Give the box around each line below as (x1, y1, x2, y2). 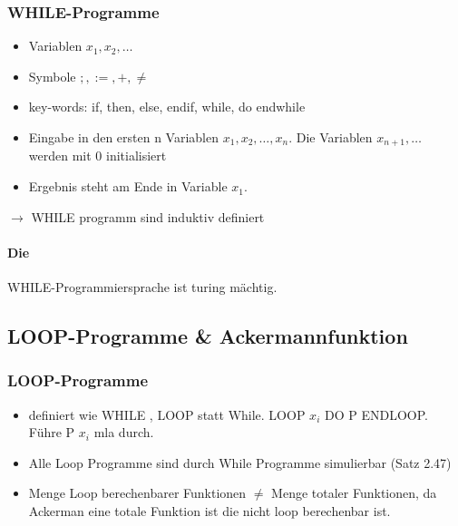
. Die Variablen (288, 128, 373, 146)
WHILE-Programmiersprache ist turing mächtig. (7, 278, 278, 297)
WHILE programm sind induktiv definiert (31, 207, 265, 226)
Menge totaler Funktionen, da (271, 483, 437, 502)
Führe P (28, 423, 75, 442)
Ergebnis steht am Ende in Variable (28, 177, 228, 196)
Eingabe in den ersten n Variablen (28, 128, 219, 146)
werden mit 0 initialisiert (28, 146, 167, 165)
